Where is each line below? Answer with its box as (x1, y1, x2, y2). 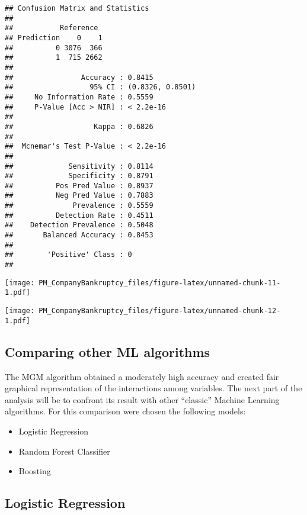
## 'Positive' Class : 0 (5, 250, 132, 259)
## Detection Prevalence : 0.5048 (5, 221, 153, 230)
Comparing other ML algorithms (5, 342, 210, 360)
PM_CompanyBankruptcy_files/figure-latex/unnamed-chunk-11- (39, 278, 281, 287)
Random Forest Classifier (18, 445, 110, 457)
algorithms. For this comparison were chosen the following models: (5, 405, 246, 417)
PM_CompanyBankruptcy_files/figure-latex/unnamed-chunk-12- (39, 307, 281, 316)
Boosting (18, 465, 51, 477)
